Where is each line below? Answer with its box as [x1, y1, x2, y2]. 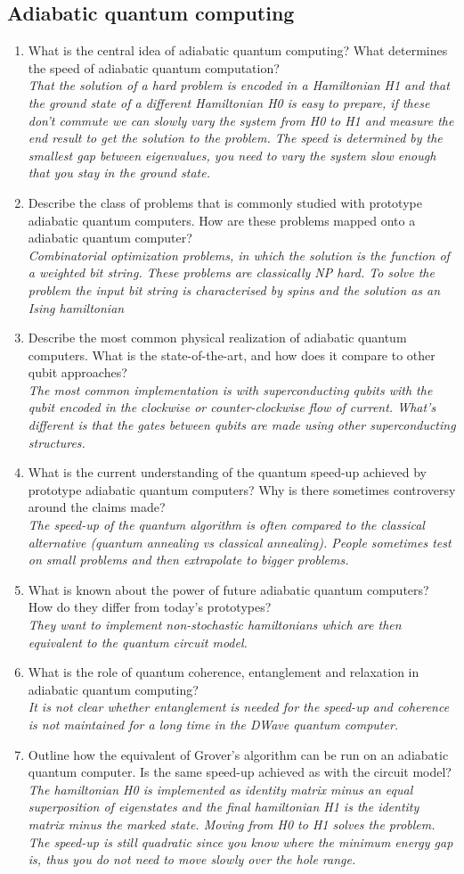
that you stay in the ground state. [28, 163, 210, 182]
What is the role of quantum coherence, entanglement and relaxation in [28, 663, 419, 681]
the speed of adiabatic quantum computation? [28, 58, 280, 77]
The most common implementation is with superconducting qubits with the [28, 380, 433, 399]
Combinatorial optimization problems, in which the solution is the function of [28, 245, 450, 264]
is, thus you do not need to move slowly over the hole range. [28, 850, 356, 869]
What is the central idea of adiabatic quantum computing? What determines [28, 41, 448, 60]
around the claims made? [28, 498, 166, 516]
